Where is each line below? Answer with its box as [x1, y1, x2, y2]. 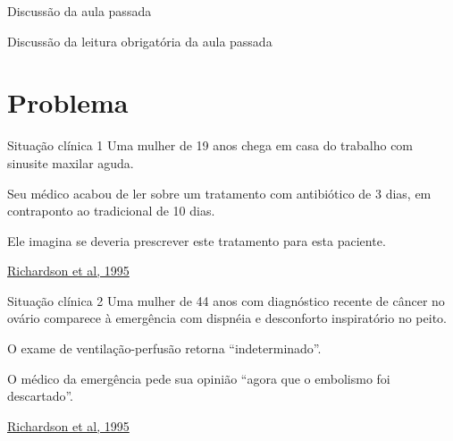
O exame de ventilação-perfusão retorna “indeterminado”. [7, 339, 322, 358]
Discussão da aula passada [7, 2, 152, 20]
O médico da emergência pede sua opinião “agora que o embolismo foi [7, 369, 390, 387]
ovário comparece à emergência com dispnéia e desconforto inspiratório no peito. [7, 309, 447, 327]
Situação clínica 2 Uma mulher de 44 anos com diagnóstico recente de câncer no [7, 291, 445, 310]
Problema [7, 84, 129, 121]
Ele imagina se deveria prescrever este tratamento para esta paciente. [7, 231, 386, 250]
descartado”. [7, 386, 74, 405]
